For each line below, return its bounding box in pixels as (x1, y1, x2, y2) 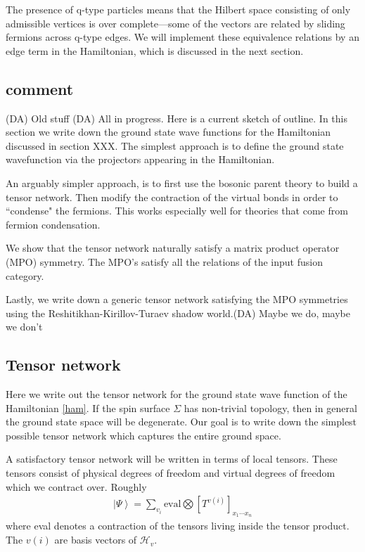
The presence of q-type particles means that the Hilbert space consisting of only (6, 2, 351, 16)
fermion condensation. (6, 217, 101, 231)
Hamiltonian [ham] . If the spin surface (6, 400, 170, 415)
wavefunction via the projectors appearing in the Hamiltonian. (6, 152, 275, 167)
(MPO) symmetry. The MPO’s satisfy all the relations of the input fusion (6, 254, 323, 269)
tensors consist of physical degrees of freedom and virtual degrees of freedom (6, 466, 335, 480)
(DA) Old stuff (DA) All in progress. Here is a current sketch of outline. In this (6, 110, 347, 125)
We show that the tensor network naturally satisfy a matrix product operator (6, 240, 340, 255)
